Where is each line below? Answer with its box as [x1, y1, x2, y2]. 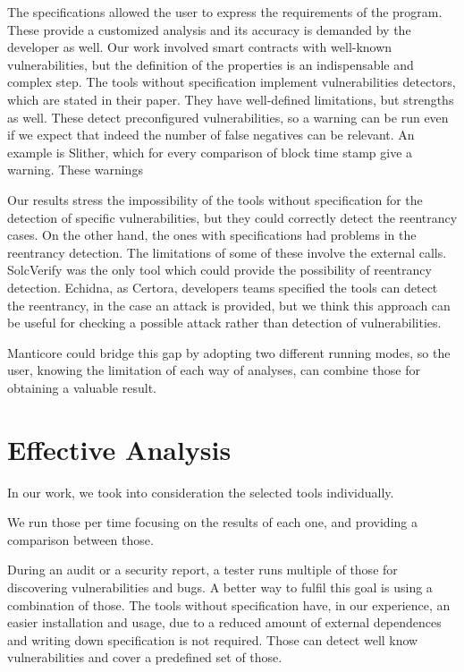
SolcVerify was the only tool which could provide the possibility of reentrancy [7, 260, 432, 279]
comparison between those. [7, 530, 154, 549]
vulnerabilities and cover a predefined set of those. [7, 648, 283, 667]
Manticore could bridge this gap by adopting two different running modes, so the [7, 343, 451, 362]
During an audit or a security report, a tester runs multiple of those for [7, 560, 398, 579]
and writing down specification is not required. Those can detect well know [7, 630, 418, 649]
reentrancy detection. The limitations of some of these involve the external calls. [7, 242, 447, 261]
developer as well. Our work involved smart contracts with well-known [7, 38, 392, 56]
